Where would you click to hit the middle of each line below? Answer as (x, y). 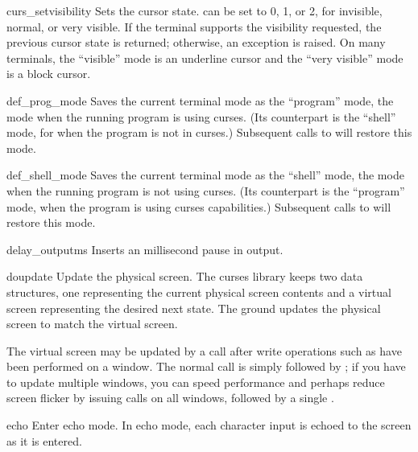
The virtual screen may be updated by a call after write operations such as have (204, 350)
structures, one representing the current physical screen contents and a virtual (199, 292)
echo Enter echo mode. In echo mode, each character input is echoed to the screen (209, 425)
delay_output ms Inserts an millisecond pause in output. (145, 249)
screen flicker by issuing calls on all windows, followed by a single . (170, 398)
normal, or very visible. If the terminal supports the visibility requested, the (194, 26)
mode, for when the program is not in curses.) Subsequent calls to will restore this (209, 132)
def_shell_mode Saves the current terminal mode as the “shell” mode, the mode (205, 175)
